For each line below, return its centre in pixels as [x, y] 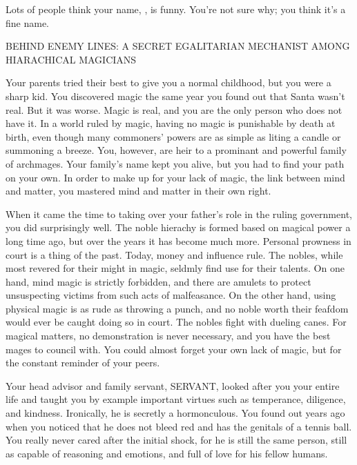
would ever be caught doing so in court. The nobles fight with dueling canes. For [176, 322]
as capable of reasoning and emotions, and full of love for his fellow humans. [167, 453]
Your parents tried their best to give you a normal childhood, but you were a [168, 82]
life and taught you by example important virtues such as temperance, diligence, [176, 399]
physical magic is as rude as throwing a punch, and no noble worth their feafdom [177, 308]
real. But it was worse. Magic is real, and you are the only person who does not [174, 109]
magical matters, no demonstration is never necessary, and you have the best [168, 336]
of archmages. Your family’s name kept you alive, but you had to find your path [175, 163]
